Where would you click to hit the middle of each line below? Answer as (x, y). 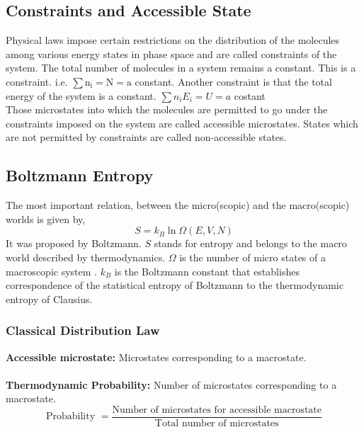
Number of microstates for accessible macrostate (217, 410)
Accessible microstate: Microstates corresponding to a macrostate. (156, 357)
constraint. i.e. (37, 81)
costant (250, 95)
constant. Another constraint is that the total (233, 81)
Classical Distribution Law (83, 330)
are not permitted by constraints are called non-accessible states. (146, 137)
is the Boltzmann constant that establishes (207, 271)
